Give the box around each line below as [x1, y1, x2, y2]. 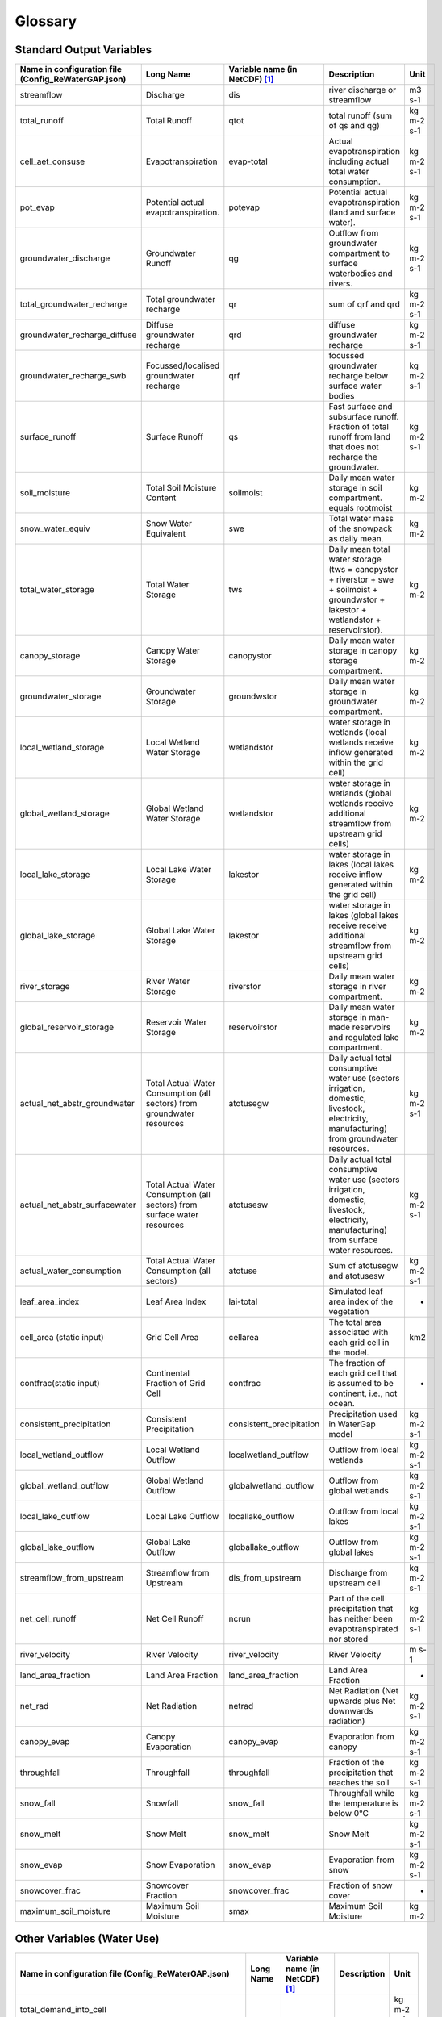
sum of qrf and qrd [328, 299, 401, 310]
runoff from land [328, 432, 391, 443]
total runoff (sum [328, 110, 393, 121]
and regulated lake [328, 1032, 399, 1043]
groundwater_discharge [19, 253, 110, 264]
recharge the [328, 452, 378, 463]
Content [145, 492, 177, 503]
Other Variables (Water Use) [15, 1932, 160, 1946]
